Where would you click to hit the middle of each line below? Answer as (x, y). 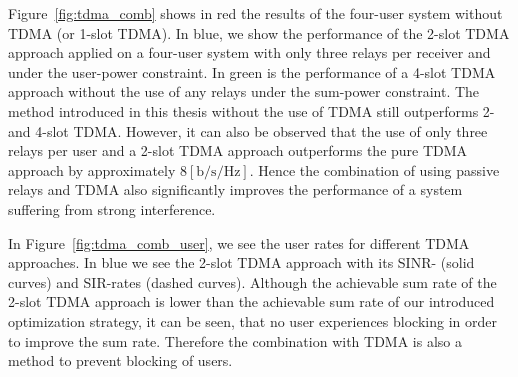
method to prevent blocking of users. (120, 360)
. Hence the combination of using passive (374, 169)
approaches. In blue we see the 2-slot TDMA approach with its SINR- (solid (241, 262)
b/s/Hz (218, 171)
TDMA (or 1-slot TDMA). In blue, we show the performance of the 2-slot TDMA (259, 32)
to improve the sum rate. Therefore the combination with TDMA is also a (235, 340)
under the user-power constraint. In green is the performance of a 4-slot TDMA (252, 71)
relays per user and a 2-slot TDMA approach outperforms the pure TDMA (238, 150)
